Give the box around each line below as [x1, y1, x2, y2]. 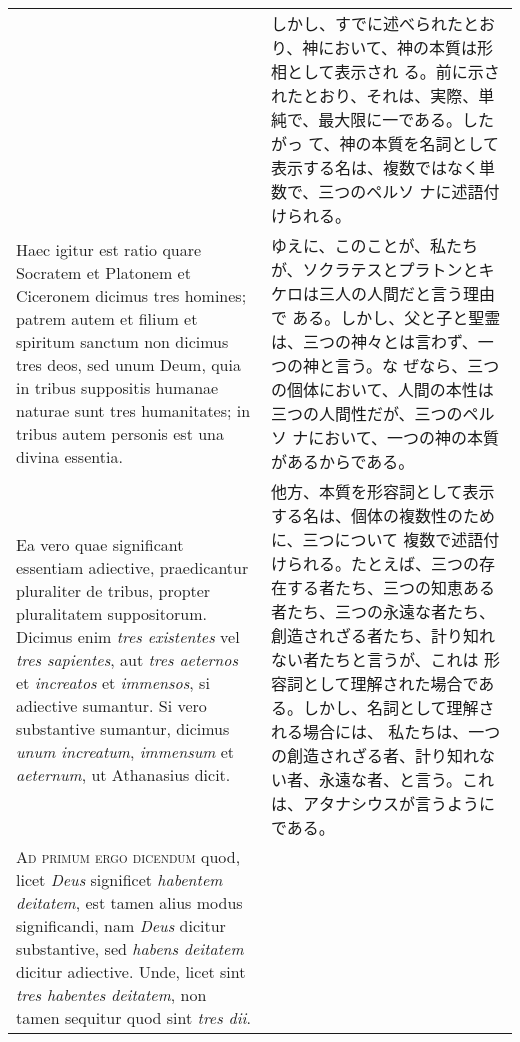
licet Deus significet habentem [16, 868, 223, 891]
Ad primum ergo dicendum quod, [16, 845, 241, 868]
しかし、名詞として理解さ [302, 696, 495, 719]
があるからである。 [270, 450, 415, 473]
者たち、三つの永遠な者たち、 [270, 600, 495, 623]
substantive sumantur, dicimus [16, 716, 230, 740]
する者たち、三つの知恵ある [286, 576, 495, 599]
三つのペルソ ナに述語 [318, 180, 484, 203]
